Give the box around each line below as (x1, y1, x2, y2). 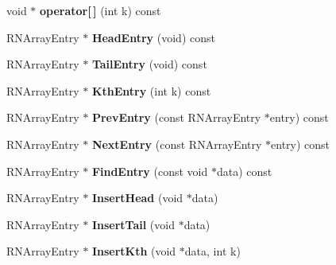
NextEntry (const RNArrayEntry (91, 135, 262, 152)
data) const (216, 162, 272, 179)
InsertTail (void (91, 216, 175, 232)
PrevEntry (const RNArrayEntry (91, 109, 261, 126)
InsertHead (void (91, 189, 183, 206)
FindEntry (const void (91, 162, 208, 179)
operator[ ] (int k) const (40, 2, 161, 18)
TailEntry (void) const (91, 56, 207, 72)
